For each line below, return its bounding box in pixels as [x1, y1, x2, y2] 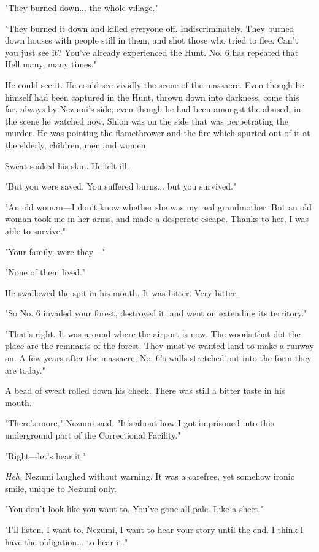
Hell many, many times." [5, 58, 97, 71]
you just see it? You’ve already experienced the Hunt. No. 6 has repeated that [5, 45, 299, 58]
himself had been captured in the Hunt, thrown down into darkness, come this [5, 90, 299, 103]
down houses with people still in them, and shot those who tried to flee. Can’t [5, 34, 298, 47]
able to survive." [5, 224, 66, 237]
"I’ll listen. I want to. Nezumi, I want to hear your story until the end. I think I [5, 523, 304, 535]
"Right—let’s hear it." [5, 449, 86, 462]
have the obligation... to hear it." [5, 535, 128, 548]
